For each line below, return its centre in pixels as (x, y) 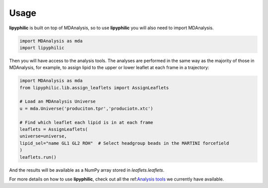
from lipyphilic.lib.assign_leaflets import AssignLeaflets (94, 88)
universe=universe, (43, 136)
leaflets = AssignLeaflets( (54, 129)
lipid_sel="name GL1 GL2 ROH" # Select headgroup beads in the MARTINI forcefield (124, 143)
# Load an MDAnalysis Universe (58, 101)
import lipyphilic (42, 48)
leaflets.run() (38, 157)
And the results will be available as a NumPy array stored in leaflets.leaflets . (87, 170)
